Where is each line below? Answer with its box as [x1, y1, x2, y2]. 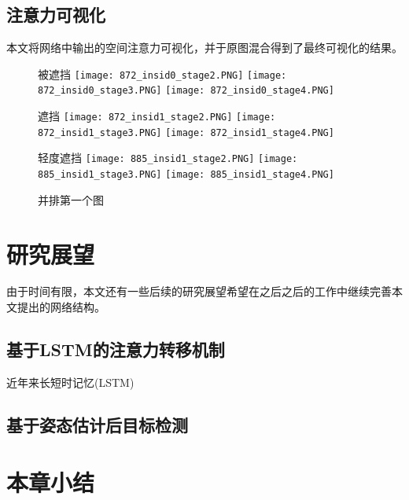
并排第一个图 [38, 191, 104, 208]
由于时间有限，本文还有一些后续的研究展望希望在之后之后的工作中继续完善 [6, 283, 392, 300]
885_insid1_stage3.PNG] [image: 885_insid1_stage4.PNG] [38, 169, 334, 181]
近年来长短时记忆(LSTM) [6, 373, 134, 390]
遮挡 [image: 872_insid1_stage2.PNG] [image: [38, 108, 276, 124]
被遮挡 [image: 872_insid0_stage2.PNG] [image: [38, 65, 287, 82]
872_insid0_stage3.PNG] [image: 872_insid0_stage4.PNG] [38, 85, 334, 97]
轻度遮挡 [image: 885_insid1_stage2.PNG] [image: [38, 149, 298, 166]
